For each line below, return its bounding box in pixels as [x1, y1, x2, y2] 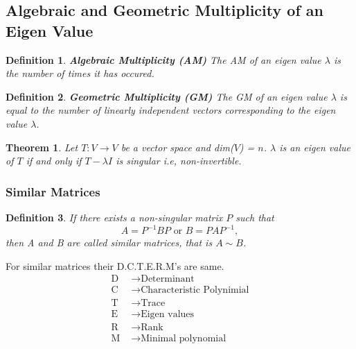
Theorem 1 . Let [6, 139, 78, 154]
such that [235, 210, 274, 224]
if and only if [26, 153, 82, 168]
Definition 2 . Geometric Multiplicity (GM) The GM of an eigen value [6, 89, 328, 103]
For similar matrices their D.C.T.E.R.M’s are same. [6, 258, 224, 273]
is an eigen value [279, 139, 350, 154]
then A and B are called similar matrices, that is [6, 235, 213, 250]
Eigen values [141, 309, 195, 320]
